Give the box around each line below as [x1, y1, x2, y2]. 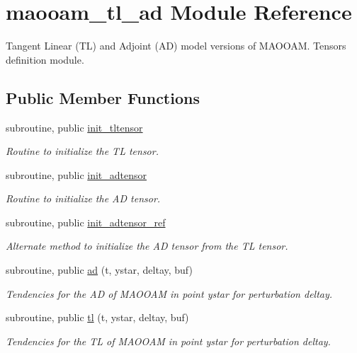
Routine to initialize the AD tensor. [6, 191, 161, 206]
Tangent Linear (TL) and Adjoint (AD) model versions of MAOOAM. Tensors [6, 38, 346, 53]
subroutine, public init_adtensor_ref [6, 214, 166, 229]
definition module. [6, 52, 84, 66]
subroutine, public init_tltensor [6, 120, 143, 134]
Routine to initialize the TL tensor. [6, 144, 159, 158]
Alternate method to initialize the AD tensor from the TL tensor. [6, 238, 288, 253]
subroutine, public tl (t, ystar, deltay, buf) [6, 310, 189, 325]
